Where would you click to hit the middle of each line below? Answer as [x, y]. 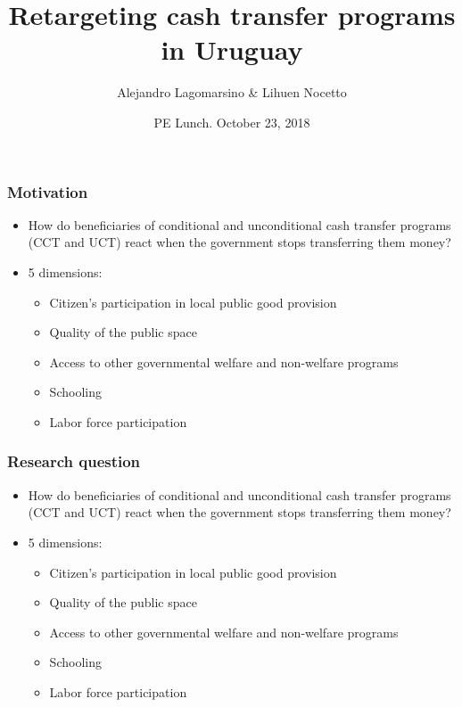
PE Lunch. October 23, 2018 [232, 122]
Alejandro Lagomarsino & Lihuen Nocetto [232, 92]
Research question [74, 461]
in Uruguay [232, 49]
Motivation [48, 191]
